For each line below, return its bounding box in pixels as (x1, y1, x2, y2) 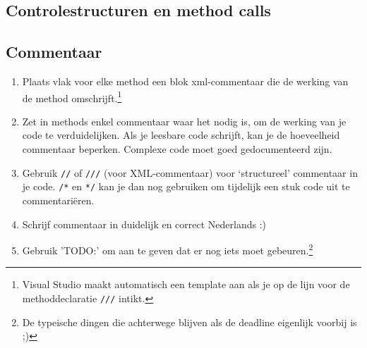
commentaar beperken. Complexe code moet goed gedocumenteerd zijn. (22, 142, 332, 156)
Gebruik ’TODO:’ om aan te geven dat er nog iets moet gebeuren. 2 (22, 241, 313, 257)
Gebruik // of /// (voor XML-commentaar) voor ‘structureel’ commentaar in (22, 165, 358, 180)
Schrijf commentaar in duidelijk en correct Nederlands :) (22, 216, 267, 231)
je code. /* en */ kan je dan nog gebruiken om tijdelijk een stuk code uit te (22, 179, 350, 194)
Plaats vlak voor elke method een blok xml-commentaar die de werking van (22, 73, 349, 88)
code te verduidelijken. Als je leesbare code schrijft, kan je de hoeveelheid (22, 128, 340, 142)
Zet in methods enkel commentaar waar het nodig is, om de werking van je (22, 113, 347, 128)
